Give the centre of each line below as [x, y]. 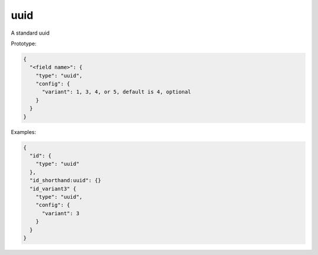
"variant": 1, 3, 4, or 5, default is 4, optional [117, 92]
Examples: [24, 132]
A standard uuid [30, 33]
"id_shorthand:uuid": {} [65, 180]
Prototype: [24, 43]
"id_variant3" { [53, 189]
